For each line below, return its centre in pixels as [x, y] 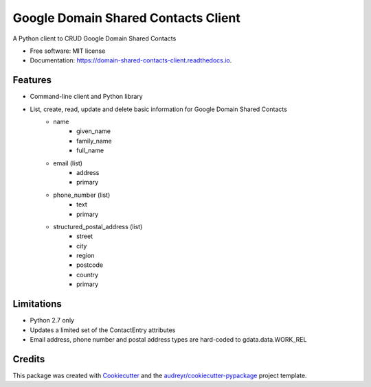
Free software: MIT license [68, 51]
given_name [94, 131]
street [85, 236]
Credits [29, 359]
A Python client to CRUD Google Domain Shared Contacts [94, 38]
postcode [90, 265]
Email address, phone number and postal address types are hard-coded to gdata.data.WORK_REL [168, 339]
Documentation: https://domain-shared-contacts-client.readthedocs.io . [131, 60]
